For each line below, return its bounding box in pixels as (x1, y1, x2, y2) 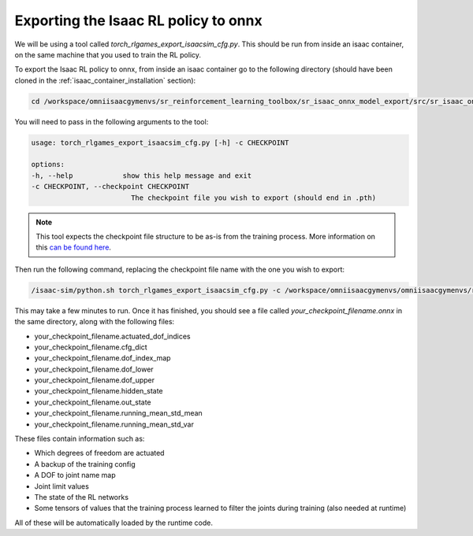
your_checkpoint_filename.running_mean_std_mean (34, 408, 203, 418)
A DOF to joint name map (34, 471, 116, 480)
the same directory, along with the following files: (14, 317, 175, 327)
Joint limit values (34, 481, 90, 491)
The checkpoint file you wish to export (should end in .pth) (130, 193, 377, 202)
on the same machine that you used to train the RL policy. (14, 50, 201, 59)
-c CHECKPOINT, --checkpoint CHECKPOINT (31, 182, 189, 191)
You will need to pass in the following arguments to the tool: (14, 116, 209, 126)
